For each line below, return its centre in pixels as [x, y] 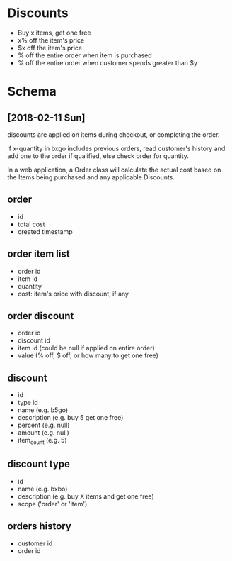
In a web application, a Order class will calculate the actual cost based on [114, 170]
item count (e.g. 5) [42, 441]
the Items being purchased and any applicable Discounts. [91, 177]
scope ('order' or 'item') [52, 504]
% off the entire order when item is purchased [85, 55]
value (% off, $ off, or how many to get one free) [88, 355]
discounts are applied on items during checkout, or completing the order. [114, 134]
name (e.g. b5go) [43, 410]
